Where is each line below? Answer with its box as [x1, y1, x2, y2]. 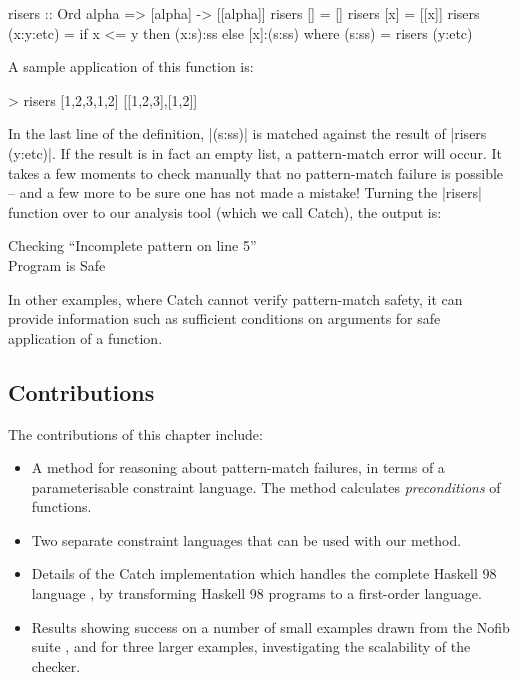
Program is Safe [8, 254, 106, 275]
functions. [31, 496, 92, 517]
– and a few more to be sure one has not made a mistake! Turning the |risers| [8, 182, 482, 203]
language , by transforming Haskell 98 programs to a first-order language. [31, 583, 482, 604]
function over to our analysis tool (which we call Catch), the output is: [8, 201, 442, 222]
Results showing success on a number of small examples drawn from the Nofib [31, 616, 510, 637]
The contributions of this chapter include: [8, 423, 263, 444]
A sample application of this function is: [8, 56, 254, 77]
